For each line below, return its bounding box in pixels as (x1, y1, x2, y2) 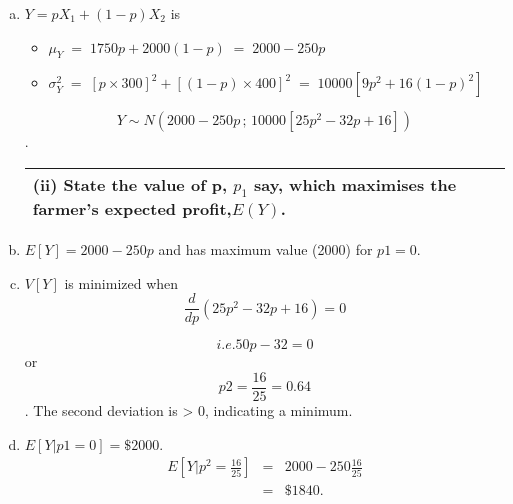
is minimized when (64, 272, 179, 293)
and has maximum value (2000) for (158, 239, 373, 260)
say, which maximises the (254, 172, 457, 196)
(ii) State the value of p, (32, 172, 228, 196)
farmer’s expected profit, (32, 197, 232, 221)
